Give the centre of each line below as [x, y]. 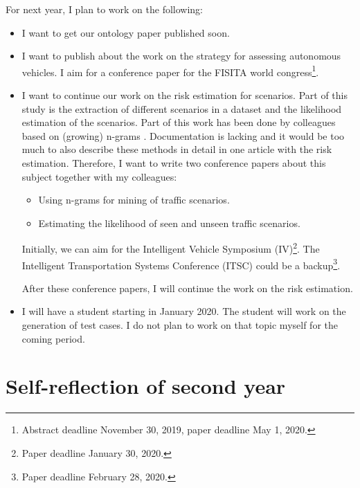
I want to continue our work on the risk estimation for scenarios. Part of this [184, 95]
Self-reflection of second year [146, 386]
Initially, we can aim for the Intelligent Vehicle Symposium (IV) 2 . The [171, 248]
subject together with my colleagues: [99, 176]
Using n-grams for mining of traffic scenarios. [134, 200]
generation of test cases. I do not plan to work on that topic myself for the [180, 325]
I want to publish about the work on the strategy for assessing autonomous [181, 56]
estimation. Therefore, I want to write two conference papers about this [174, 163]
